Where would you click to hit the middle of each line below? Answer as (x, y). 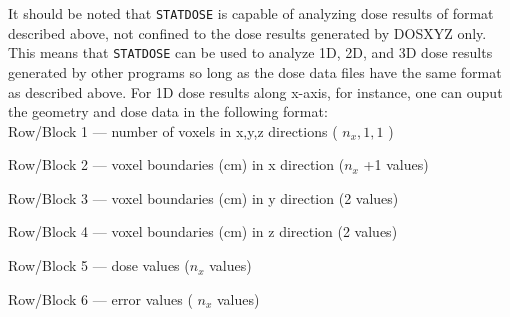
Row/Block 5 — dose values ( (99, 265)
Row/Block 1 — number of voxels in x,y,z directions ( (173, 130)
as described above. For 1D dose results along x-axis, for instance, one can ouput (255, 91)
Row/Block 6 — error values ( (100, 298)
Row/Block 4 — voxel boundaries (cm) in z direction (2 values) (203, 231)
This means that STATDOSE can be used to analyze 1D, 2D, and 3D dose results (250, 52)
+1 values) (396, 164)
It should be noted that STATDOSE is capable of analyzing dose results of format (251, 13)
